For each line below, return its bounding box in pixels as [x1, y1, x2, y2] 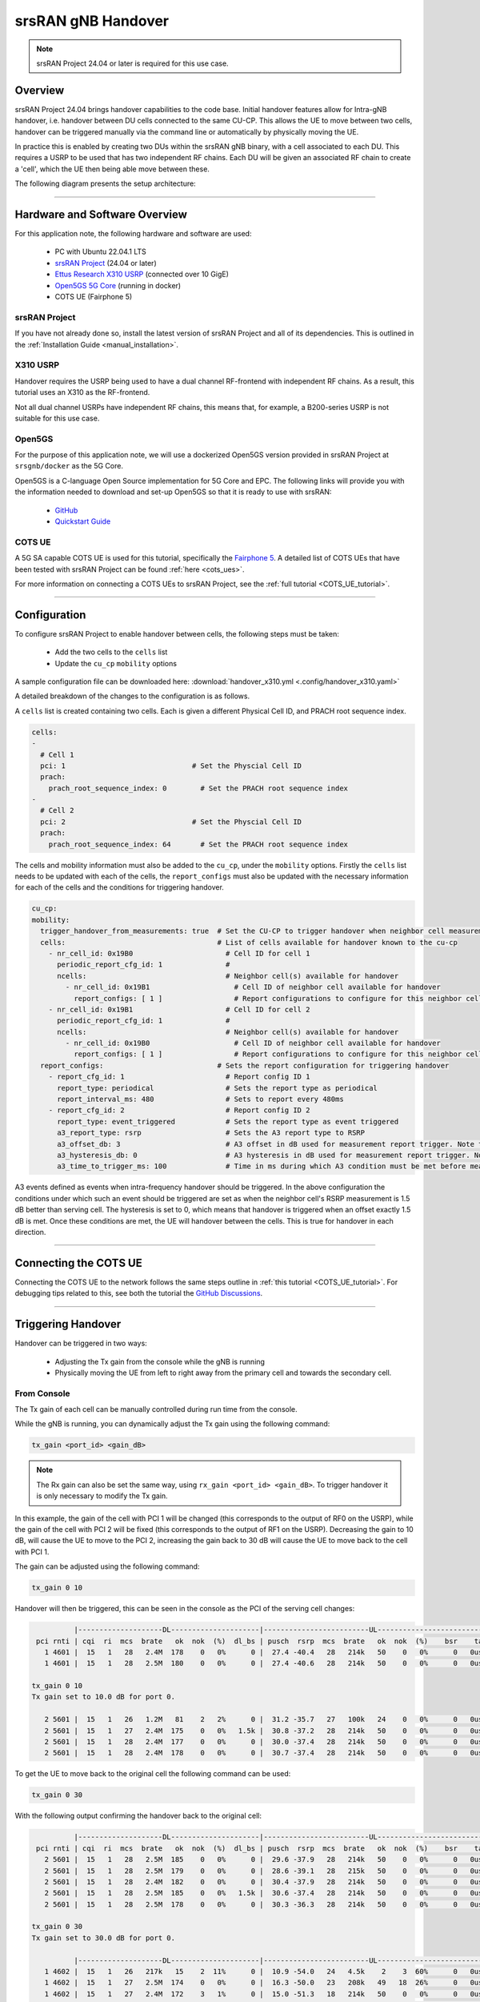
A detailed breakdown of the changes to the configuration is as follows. [14, 691, 250, 701]
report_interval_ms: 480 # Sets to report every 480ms [57, 1095, 344, 1104]
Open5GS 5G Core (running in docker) [54, 280, 182, 290]
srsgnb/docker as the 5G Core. [14, 461, 124, 471]
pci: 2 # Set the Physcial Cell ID [40, 817, 302, 826]
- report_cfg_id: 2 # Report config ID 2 [48, 1106, 310, 1115]
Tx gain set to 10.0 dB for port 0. [31, 1692, 176, 1702]
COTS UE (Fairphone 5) [54, 292, 133, 302]
